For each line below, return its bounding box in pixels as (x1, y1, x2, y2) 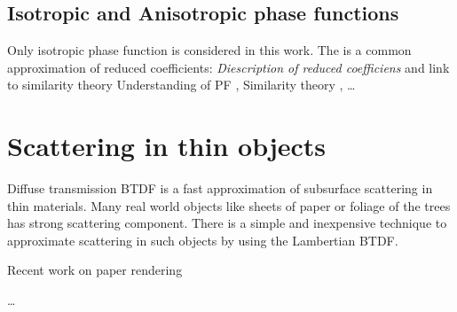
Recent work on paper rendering (7, 261, 183, 279)
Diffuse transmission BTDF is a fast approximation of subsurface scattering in (7, 179, 433, 198)
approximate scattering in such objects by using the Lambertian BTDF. (7, 230, 398, 249)
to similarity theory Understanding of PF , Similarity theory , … (7, 75, 356, 94)
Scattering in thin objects (7, 128, 327, 164)
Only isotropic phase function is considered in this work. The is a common (7, 41, 412, 59)
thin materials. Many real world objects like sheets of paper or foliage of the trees (7, 196, 451, 214)
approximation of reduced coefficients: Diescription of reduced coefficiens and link (7, 58, 450, 76)
